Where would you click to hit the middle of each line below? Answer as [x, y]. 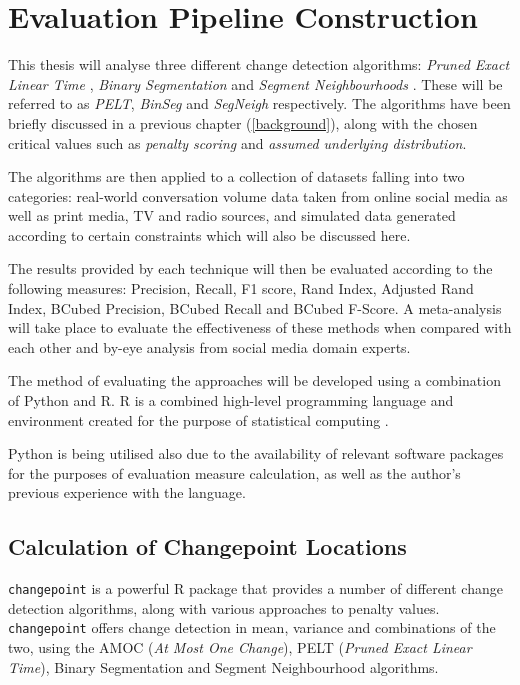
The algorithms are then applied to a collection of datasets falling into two [236, 176]
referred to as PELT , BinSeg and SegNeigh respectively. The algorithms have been [259, 103]
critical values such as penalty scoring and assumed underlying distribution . [237, 142]
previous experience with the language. [127, 492]
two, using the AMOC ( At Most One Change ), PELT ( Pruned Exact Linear [240, 647]
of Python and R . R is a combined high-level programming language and [231, 400]
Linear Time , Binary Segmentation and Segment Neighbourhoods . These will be [255, 83]
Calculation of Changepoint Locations [207, 546]
